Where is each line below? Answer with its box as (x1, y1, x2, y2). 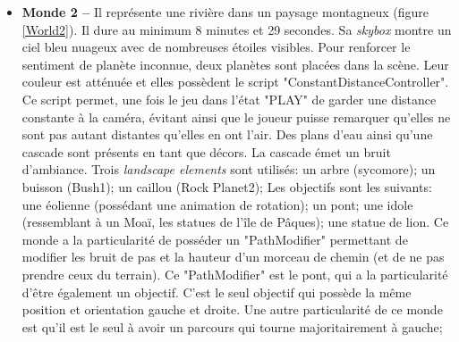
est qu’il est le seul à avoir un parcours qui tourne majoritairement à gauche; (21, 317, 443, 336)
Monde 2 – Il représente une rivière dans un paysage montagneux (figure (21, 3, 429, 21)
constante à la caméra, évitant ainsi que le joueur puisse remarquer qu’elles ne (21, 107, 451, 126)
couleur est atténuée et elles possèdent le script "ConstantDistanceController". (21, 72, 449, 91)
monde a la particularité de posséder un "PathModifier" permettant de (21, 229, 408, 248)
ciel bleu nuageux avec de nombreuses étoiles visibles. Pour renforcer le (21, 38, 411, 56)
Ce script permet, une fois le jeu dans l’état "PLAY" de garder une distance (21, 89, 437, 108)
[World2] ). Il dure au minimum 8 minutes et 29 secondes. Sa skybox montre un (21, 20, 452, 38)
